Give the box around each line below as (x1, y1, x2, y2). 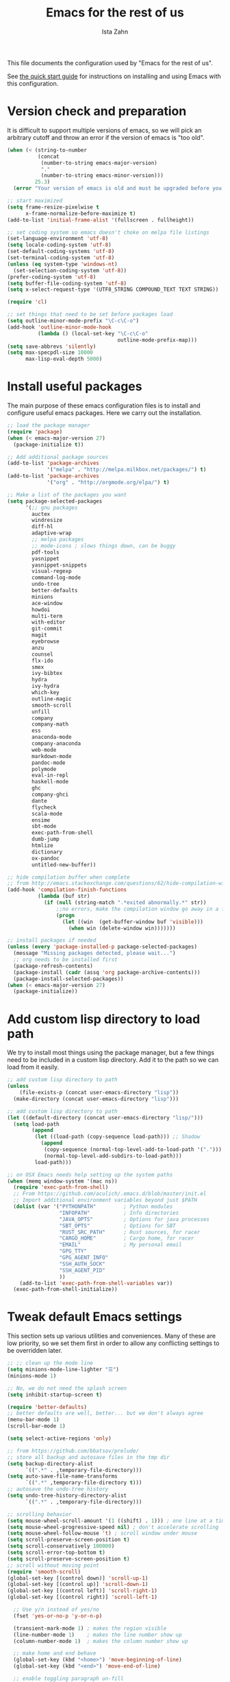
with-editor (31, 619, 66, 626)
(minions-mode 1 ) (7, 1372, 57, 1379)
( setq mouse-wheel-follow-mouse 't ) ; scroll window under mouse (7, 1530, 197, 1537)
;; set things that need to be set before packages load (7, 311, 173, 318)
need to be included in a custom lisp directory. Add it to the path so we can (7, 1056, 219, 1064)
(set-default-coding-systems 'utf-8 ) (7, 248, 115, 255)
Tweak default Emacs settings (7, 1309, 183, 1325)
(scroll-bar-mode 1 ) (7, 1423, 66, 1430)
